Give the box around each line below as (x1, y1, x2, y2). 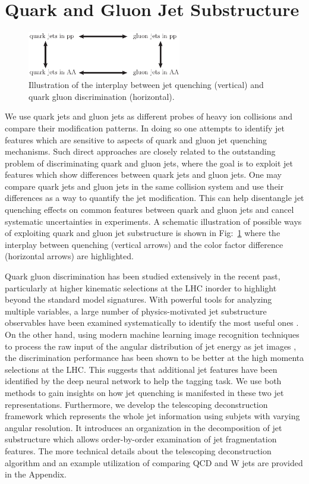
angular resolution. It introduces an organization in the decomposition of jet (5, 421, 282, 433)
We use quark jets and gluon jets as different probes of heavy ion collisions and (5, 110, 293, 122)
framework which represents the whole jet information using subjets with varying (5, 410, 300, 422)
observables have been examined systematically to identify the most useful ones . (5, 316, 299, 329)
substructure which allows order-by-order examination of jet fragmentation (5, 433, 277, 445)
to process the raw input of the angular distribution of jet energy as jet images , (5, 340, 297, 352)
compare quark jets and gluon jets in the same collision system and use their (5, 180, 284, 192)
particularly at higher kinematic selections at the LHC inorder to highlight (5, 281, 277, 294)
